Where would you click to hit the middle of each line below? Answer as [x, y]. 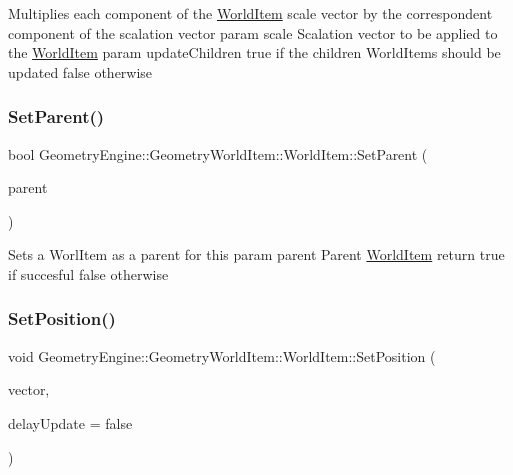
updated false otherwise [80, 71]
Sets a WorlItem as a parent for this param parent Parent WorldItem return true [256, 254]
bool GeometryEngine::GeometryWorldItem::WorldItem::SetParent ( [218, 153]
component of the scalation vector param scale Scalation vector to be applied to [253, 32]
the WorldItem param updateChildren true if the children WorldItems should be [254, 52]
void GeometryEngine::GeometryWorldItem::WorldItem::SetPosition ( [222, 355]
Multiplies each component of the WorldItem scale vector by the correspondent [250, 13]
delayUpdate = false [70, 422]
